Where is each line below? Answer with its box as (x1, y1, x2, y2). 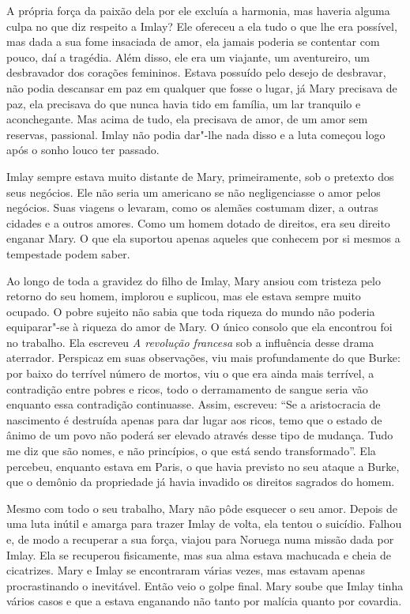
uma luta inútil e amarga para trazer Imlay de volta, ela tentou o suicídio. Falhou (6, 515, 402, 532)
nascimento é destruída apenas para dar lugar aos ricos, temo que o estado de (6, 411, 382, 428)
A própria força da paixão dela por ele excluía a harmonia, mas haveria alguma (6, 2, 390, 18)
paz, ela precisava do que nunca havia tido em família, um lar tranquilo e (6, 95, 361, 111)
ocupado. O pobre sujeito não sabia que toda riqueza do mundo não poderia (6, 303, 375, 319)
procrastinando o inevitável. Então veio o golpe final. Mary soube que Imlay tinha (6, 577, 404, 593)
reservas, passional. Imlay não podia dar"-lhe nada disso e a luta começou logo (6, 126, 386, 142)
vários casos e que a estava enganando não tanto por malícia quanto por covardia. (6, 593, 402, 609)
